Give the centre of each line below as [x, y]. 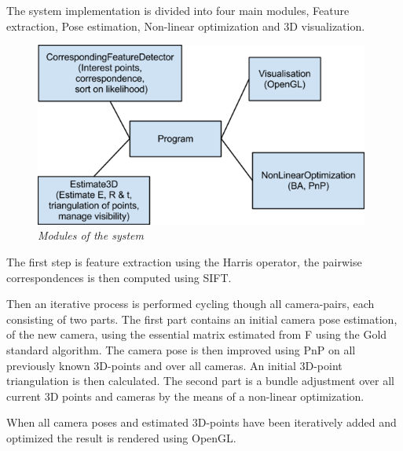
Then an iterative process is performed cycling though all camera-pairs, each [191, 304]
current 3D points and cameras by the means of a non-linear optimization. [185, 396]
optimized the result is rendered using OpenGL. [121, 437]
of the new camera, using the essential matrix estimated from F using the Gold [197, 334]
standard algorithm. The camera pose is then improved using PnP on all [181, 349]
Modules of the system [91, 235]
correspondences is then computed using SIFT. [119, 277]
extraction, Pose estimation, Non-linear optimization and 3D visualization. [186, 26]
